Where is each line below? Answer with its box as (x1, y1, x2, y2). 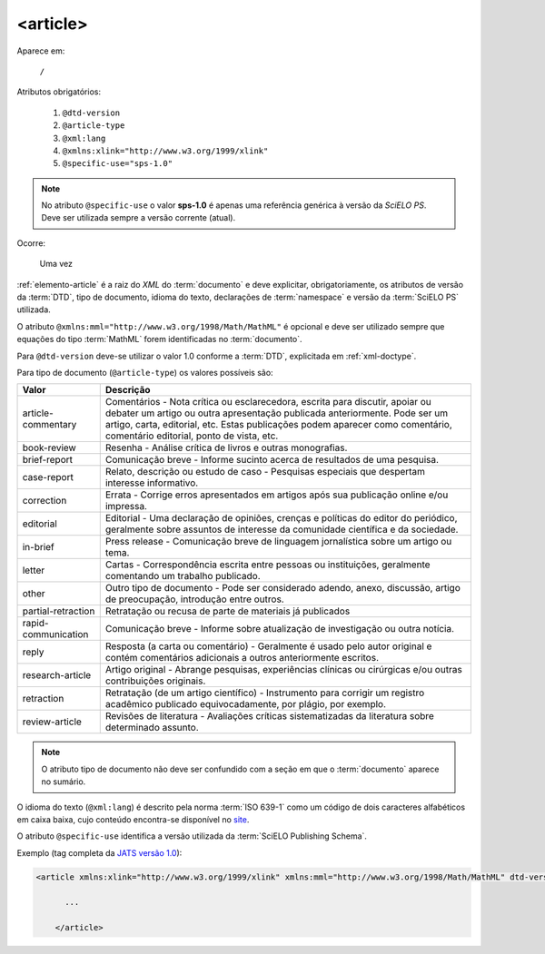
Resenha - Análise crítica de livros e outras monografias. (104, 441, 348, 454)
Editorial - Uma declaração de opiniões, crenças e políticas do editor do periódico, (104, 512, 458, 525)
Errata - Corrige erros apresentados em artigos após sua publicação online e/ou (104, 488, 449, 501)
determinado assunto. (104, 722, 199, 734)
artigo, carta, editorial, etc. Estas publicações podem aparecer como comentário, (104, 418, 453, 431)
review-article (22, 715, 82, 728)
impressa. (104, 500, 147, 513)
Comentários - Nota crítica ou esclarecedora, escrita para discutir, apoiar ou (104, 396, 431, 408)
